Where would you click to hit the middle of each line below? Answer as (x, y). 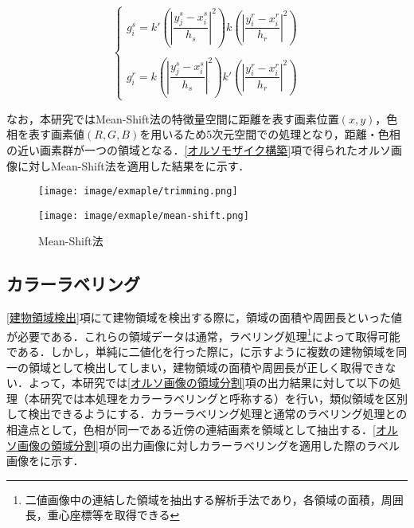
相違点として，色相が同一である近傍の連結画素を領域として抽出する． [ (191, 430)
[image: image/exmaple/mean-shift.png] (144, 215)
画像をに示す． (45, 461)
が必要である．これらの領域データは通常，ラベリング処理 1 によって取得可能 (203, 334)
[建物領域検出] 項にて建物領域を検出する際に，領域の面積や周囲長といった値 (205, 317)
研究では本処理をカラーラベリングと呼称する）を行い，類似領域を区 (218, 398)
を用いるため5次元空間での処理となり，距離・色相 (270, 134)
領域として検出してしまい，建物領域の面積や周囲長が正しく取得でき (207, 367)
